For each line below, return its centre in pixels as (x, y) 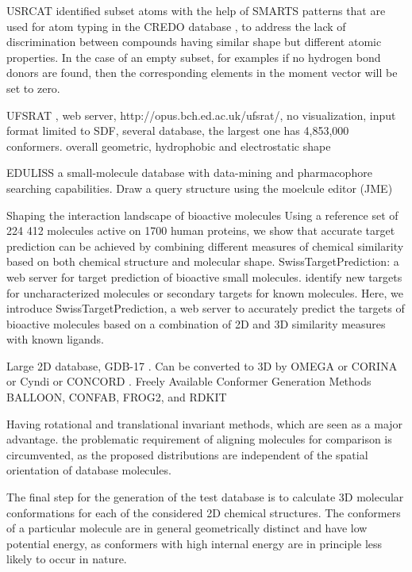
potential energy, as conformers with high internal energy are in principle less (194, 543)
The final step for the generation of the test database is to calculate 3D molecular (205, 497)
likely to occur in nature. (67, 559)
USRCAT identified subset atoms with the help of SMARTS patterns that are (196, 10)
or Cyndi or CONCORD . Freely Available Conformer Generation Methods (189, 381)
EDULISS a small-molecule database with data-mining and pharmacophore (189, 173)
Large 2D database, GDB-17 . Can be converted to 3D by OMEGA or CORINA (202, 365)
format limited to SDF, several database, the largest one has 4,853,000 (178, 131)
